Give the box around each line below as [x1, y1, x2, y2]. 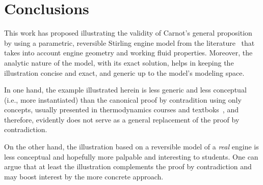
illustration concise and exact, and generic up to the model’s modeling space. [4, 67, 245, 78]
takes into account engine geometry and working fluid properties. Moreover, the [4, 47, 253, 58]
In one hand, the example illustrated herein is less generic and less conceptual [4, 84, 247, 95]
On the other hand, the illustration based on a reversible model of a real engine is [4, 141, 259, 152]
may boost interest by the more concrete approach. [4, 171, 164, 181]
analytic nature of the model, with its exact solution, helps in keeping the [4, 57, 234, 68]
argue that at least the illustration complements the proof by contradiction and [4, 161, 252, 172]
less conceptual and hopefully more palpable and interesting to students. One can [4, 151, 258, 162]
